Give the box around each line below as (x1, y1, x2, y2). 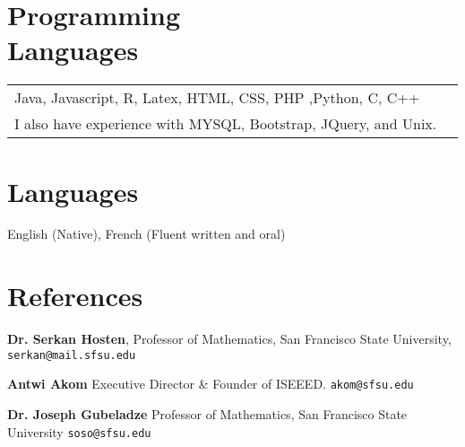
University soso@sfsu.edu (7, 422, 151, 441)
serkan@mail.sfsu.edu (7, 348, 136, 362)
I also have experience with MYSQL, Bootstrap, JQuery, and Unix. (14, 113, 437, 135)
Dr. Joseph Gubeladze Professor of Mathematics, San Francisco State (7, 405, 408, 424)
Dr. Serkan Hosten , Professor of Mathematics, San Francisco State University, (7, 329, 452, 348)
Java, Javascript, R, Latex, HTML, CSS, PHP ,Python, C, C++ (14, 87, 420, 109)
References (7, 277, 143, 314)
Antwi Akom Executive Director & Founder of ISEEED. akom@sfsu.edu (7, 374, 414, 393)
